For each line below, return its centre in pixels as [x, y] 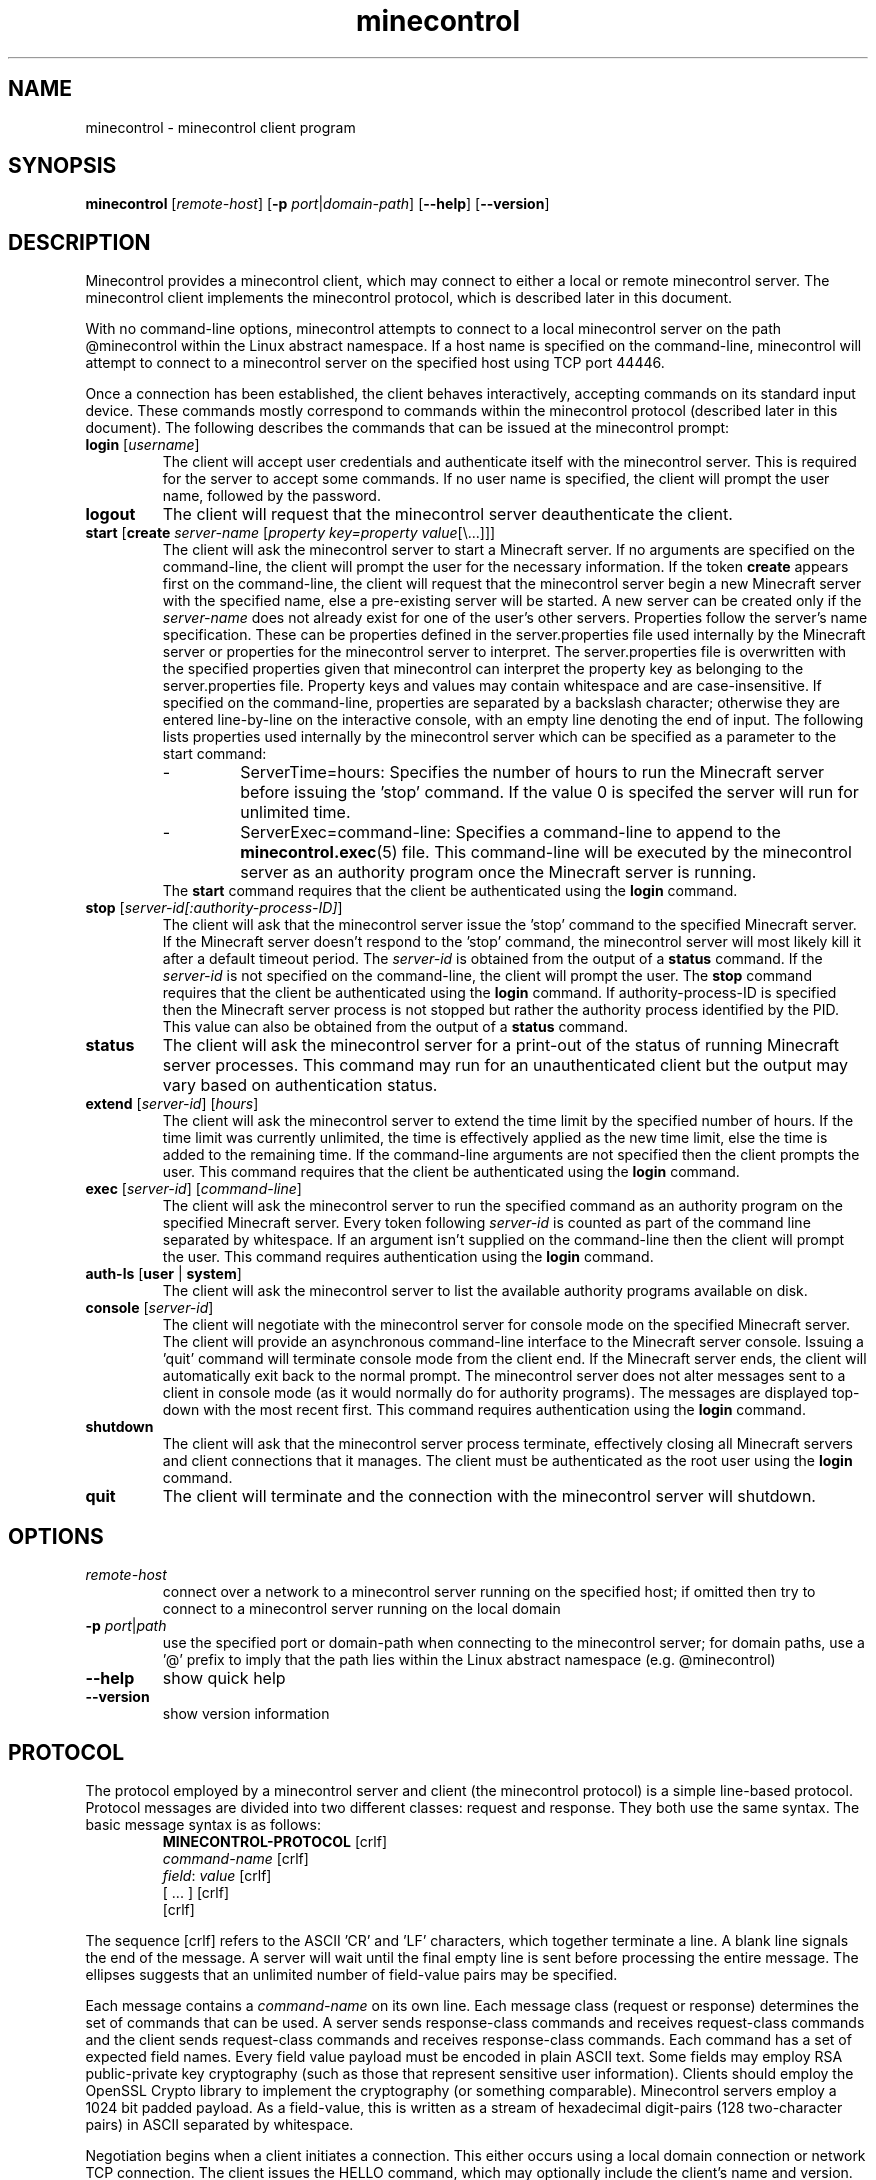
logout [110, 514]
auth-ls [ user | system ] [163, 1274]
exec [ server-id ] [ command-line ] [193, 1189]
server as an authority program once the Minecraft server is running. [498, 872]
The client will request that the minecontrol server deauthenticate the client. [447, 514]
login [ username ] [142, 445]
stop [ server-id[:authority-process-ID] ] [214, 908]
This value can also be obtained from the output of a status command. [395, 1027]
